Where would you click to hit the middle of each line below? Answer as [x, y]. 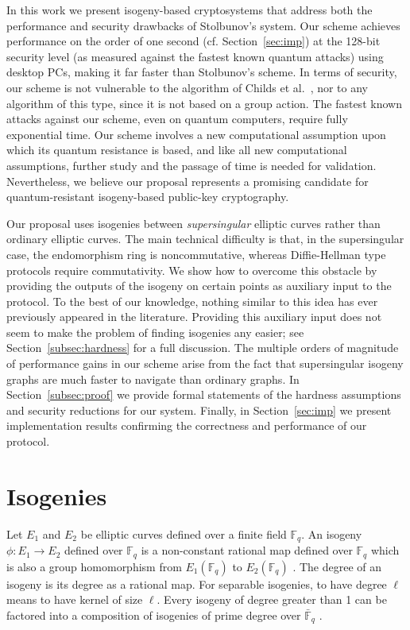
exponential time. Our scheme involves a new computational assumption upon [196, 134]
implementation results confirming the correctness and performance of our [187, 425]
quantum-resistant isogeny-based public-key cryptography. [148, 197]
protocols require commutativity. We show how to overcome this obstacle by [192, 270]
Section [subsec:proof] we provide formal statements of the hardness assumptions [204, 394]
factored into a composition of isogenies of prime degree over [154, 615]
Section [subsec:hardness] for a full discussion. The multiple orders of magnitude [203, 348]
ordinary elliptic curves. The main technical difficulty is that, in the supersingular [205, 239]
